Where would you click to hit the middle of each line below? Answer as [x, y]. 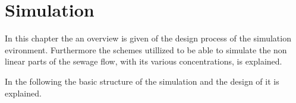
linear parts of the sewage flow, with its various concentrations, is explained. [144, 61]
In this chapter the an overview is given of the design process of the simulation [148, 38]
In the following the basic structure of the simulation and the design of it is [142, 81]
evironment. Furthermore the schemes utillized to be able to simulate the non [146, 49]
